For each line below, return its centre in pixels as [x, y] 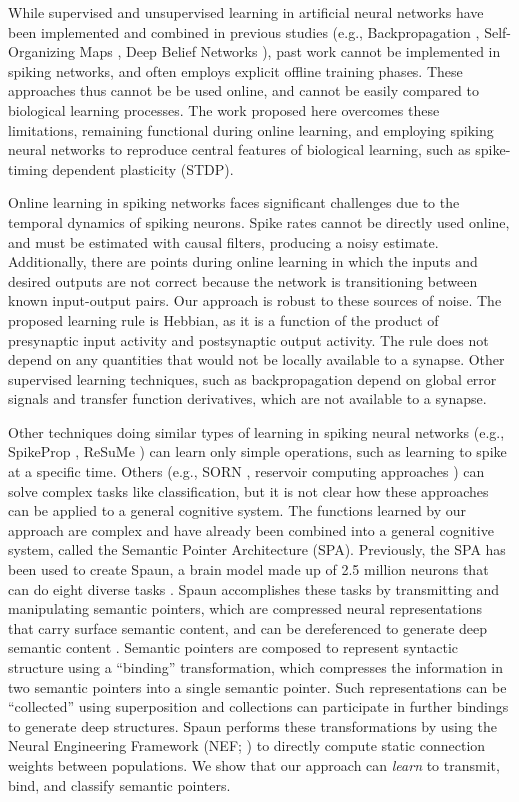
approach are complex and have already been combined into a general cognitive [251, 529]
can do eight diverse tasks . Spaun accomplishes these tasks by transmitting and [254, 588]
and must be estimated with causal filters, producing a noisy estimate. [223, 241]
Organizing [41, 51]
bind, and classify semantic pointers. [119, 784]
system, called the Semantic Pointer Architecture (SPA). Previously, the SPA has [257, 549]
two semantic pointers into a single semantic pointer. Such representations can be [257, 686]
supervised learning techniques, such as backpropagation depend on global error [252, 378]
